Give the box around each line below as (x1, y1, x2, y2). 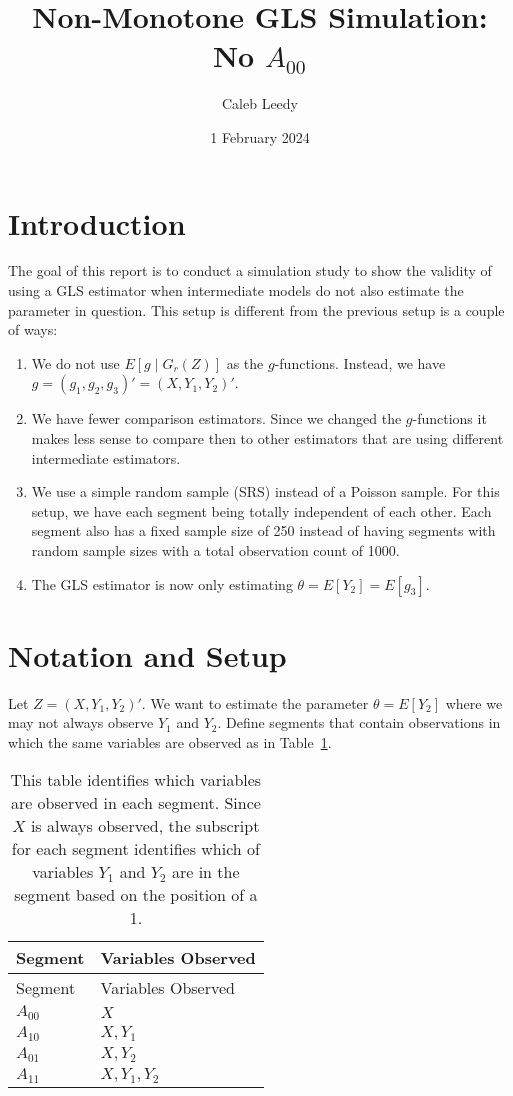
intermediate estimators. (31, 447, 181, 468)
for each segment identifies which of (11, 837, 260, 861)
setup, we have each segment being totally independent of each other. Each (31, 500, 492, 521)
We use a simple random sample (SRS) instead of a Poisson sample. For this (31, 481, 500, 502)
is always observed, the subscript (30, 814, 260, 838)
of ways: (8, 319, 58, 340)
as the (226, 352, 264, 373)
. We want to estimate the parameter (141, 692, 369, 713)
